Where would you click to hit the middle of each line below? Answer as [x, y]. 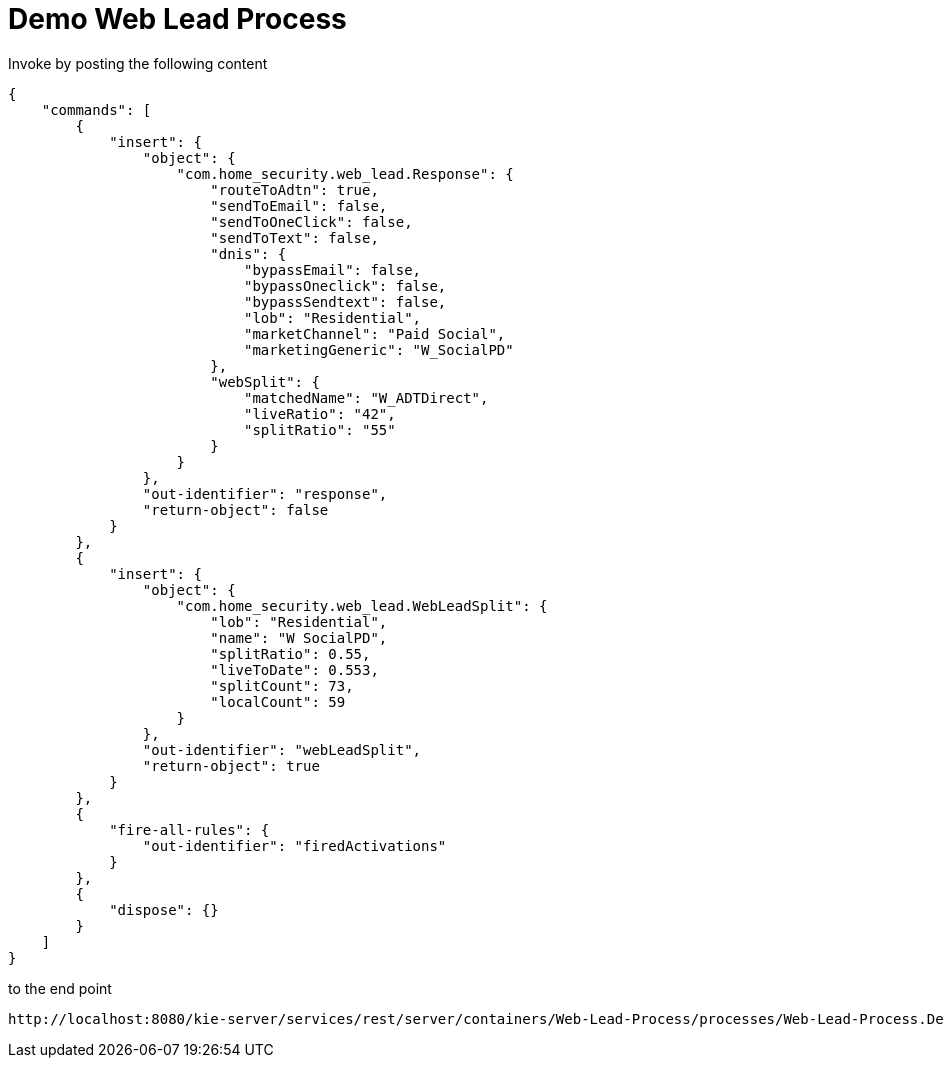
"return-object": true [231, 765]
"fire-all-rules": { [189, 829]
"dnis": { [248, 253]
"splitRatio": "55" [320, 429]
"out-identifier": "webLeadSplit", [282, 749]
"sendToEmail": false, [299, 205]
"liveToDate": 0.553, [294, 669]
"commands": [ [96, 109]
